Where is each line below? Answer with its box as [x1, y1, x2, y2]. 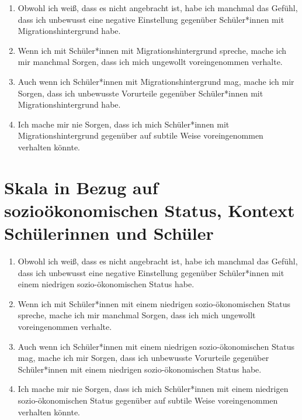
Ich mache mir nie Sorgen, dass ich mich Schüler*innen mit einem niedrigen [18, 383, 289, 395]
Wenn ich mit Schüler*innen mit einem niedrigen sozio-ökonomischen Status [18, 297, 290, 309]
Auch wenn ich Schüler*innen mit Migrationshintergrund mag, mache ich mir [18, 75, 294, 87]
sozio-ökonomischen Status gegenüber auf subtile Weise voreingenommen [18, 394, 278, 406]
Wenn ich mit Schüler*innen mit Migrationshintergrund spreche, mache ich [18, 44, 287, 56]
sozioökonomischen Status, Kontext [4, 198, 295, 222]
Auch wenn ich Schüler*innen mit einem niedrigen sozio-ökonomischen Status [18, 340, 294, 352]
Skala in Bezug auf [4, 175, 158, 199]
